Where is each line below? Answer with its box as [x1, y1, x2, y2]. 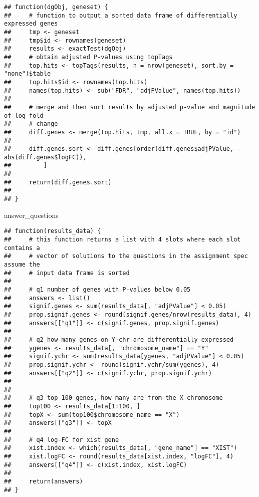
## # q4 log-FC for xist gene [4, 436, 119, 443]
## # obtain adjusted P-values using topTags [4, 53, 173, 61]
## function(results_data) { [4, 227, 101, 235]
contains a [4, 244, 40, 252]
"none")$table [4, 70, 51, 78]
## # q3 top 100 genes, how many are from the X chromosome [4, 394, 223, 402]
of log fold [4, 112, 44, 119]
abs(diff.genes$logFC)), [4, 153, 87, 161]
